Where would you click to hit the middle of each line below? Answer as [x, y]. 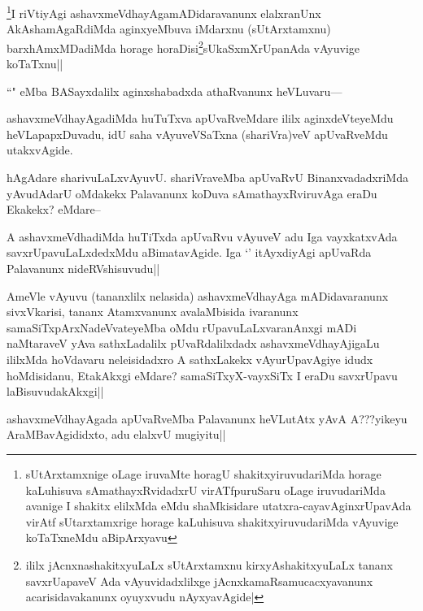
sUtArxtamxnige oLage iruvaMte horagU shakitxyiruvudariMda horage [203, 473]
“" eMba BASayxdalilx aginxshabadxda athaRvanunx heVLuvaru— [174, 91]
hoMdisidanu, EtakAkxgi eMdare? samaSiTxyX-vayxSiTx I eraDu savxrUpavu [202, 375]
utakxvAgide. [40, 150]
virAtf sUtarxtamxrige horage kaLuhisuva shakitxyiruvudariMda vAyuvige [212, 521]
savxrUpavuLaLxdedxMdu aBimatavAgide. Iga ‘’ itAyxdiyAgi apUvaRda [189, 252]
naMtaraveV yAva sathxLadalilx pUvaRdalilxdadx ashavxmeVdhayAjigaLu [193, 343]
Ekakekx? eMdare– [54, 209]
